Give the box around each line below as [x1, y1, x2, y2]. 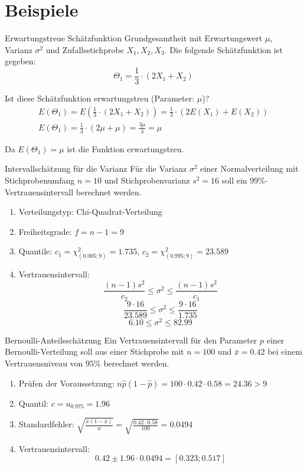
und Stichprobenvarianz [104, 174, 190, 186]
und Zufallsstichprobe [45, 43, 124, 55]
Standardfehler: [18, 418, 74, 430]
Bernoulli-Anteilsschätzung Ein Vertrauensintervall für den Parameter [5, 333, 257, 346]
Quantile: [18, 245, 53, 257]
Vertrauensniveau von [5, 357, 83, 369]
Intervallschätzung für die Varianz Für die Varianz [5, 162, 187, 175]
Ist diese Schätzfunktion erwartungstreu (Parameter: [5, 91, 195, 104]
